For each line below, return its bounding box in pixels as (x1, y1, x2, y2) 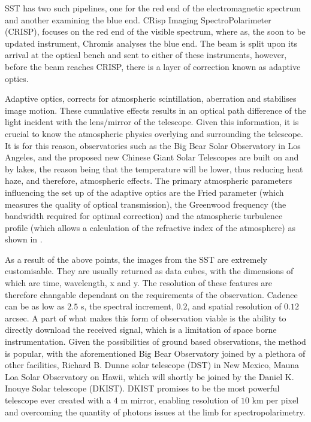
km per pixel (252, 394, 299, 406)
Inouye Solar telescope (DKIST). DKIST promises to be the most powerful (5, 382, 280, 394)
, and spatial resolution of (187, 300, 282, 312)
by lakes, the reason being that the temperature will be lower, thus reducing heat (5, 162, 303, 175)
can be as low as (5, 300, 65, 312)
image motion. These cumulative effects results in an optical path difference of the (5, 104, 306, 116)
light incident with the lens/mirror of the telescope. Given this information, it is (5, 116, 299, 128)
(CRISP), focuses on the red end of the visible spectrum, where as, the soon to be (5, 25, 306, 38)
